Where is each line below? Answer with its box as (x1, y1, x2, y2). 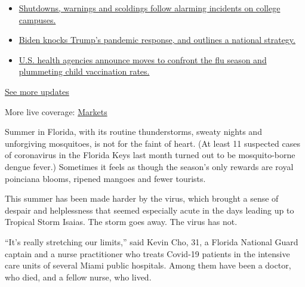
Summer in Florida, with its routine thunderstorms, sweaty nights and (5, 125, 262, 138)
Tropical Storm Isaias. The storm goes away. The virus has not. (5, 215, 238, 228)
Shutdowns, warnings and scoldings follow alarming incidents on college (19, 2, 281, 14)
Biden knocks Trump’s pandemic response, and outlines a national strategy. (19, 33, 295, 46)
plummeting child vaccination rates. (19, 65, 150, 78)
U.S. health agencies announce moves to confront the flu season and (19, 53, 267, 66)
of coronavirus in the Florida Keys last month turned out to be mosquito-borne (5, 149, 295, 161)
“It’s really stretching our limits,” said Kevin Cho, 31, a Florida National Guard (5, 235, 298, 248)
